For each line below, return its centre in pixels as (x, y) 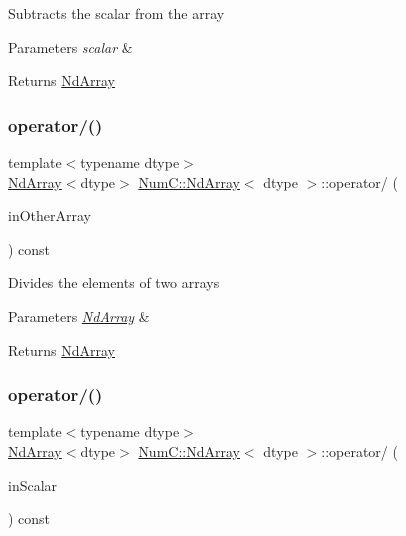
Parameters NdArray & (79, 315)
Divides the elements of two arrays (114, 282)
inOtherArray (49, 215)
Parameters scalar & (70, 46)
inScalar (33, 484)
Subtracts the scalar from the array (116, 13)
